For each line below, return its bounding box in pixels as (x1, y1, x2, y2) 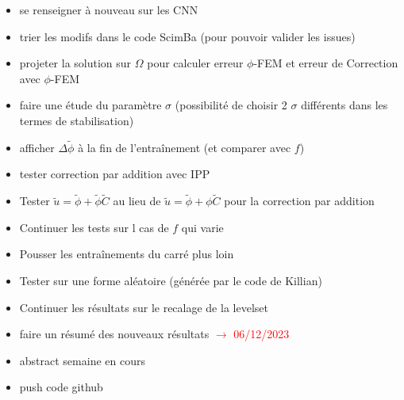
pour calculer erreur (147, 55, 244, 71)
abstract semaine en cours (19, 352, 145, 368)
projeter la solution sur (19, 55, 132, 71)
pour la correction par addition (224, 192, 375, 209)
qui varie (181, 219, 224, 235)
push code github (19, 379, 103, 395)
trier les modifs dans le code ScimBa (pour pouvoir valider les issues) (19, 28, 356, 44)
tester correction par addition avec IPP (19, 166, 210, 182)
